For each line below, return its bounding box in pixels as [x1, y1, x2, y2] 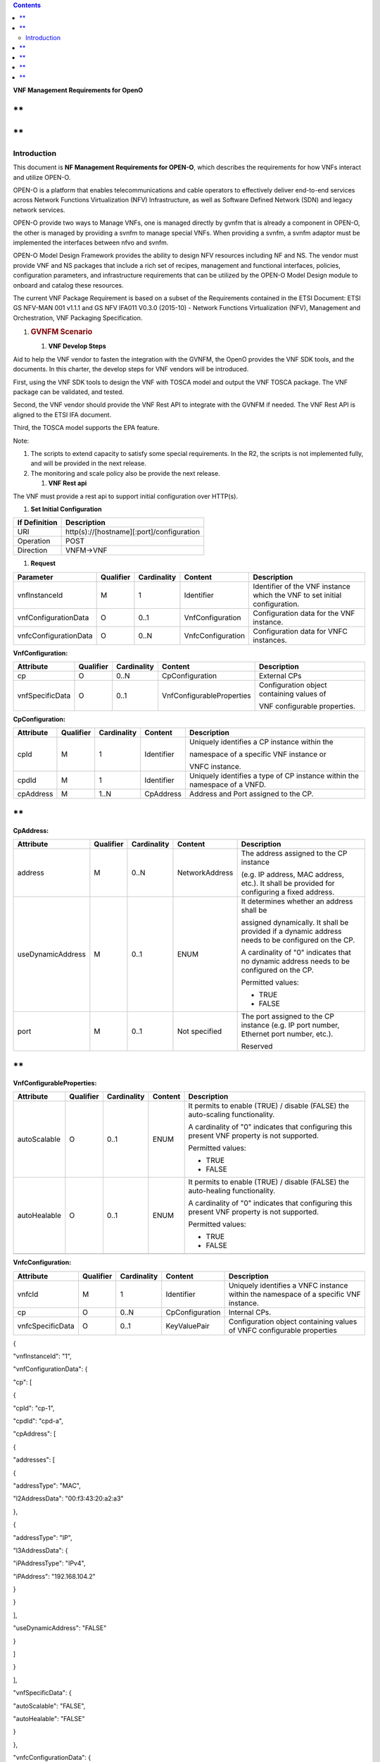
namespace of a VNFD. [189, 780, 267, 789]
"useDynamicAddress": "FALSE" [13, 1624, 107, 1632]
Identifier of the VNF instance [253, 581, 351, 591]
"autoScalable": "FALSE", [13, 1701, 86, 1710]
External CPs [258, 671, 302, 681]
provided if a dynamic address [241, 927, 342, 937]
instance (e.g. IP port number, [241, 1021, 340, 1030]
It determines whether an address [241, 897, 353, 906]
